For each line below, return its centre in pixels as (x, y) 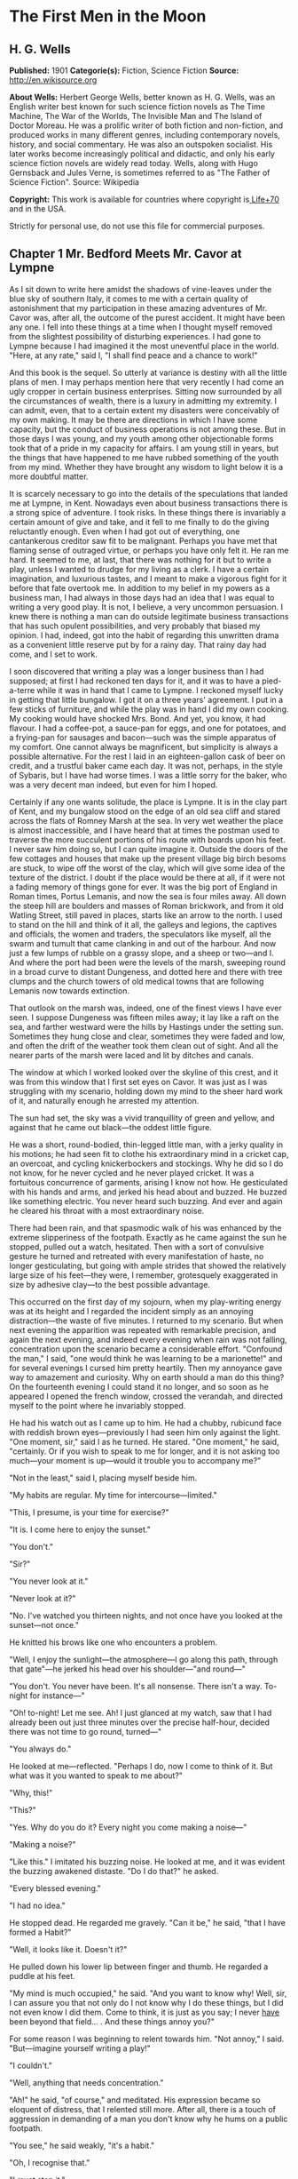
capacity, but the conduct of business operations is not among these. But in (148, 429)
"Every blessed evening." (55, 1888)
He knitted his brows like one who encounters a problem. (113, 1642)
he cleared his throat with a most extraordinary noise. (107, 1210)
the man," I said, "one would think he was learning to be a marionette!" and (146, 1358)
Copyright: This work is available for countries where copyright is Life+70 (144, 199)
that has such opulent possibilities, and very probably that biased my (135, 626)
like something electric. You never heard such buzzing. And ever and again (146, 1201)
